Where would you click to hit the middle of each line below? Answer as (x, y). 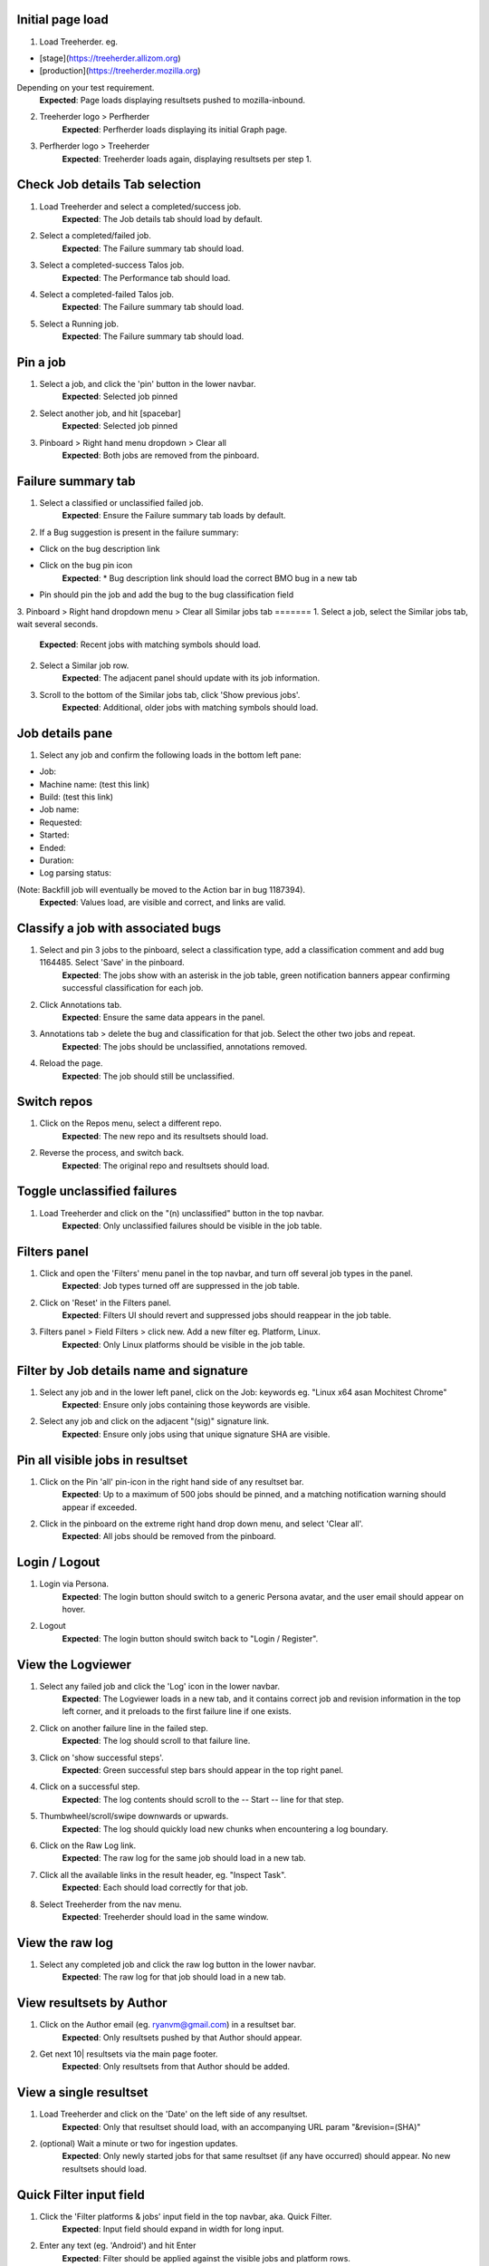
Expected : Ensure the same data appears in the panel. (163, 1017)
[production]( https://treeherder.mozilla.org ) (120, 71)
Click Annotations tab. (81, 1004)
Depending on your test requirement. (86, 87)
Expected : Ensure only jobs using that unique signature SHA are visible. (196, 1434)
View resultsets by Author (92, 2003)
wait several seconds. (58, 624)
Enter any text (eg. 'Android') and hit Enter (118, 2246)
